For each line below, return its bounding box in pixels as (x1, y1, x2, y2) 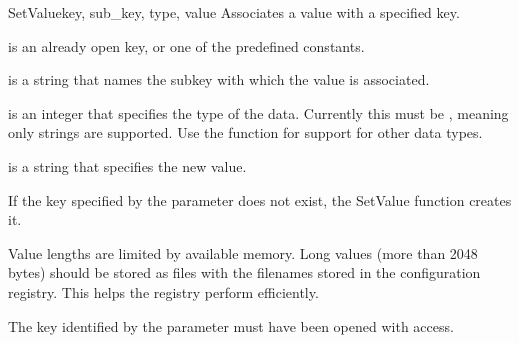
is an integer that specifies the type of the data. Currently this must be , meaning (8, 102, 509, 123)
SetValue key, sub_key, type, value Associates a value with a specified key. (8, 2, 460, 22)
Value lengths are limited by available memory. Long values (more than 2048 (8, 242, 478, 263)
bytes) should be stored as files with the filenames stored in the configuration (8, 262, 481, 283)
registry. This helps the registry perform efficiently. (8, 281, 319, 302)
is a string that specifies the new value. (8, 155, 247, 176)
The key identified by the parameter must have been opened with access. (8, 315, 454, 336)
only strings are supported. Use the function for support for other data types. (8, 122, 483, 143)
